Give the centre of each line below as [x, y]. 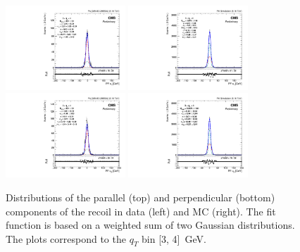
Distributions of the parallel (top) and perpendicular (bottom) [140, 197]
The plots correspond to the [66, 238]
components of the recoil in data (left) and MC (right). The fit [141, 211]
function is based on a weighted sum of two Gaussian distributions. [150, 225]
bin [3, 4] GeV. [174, 238]
